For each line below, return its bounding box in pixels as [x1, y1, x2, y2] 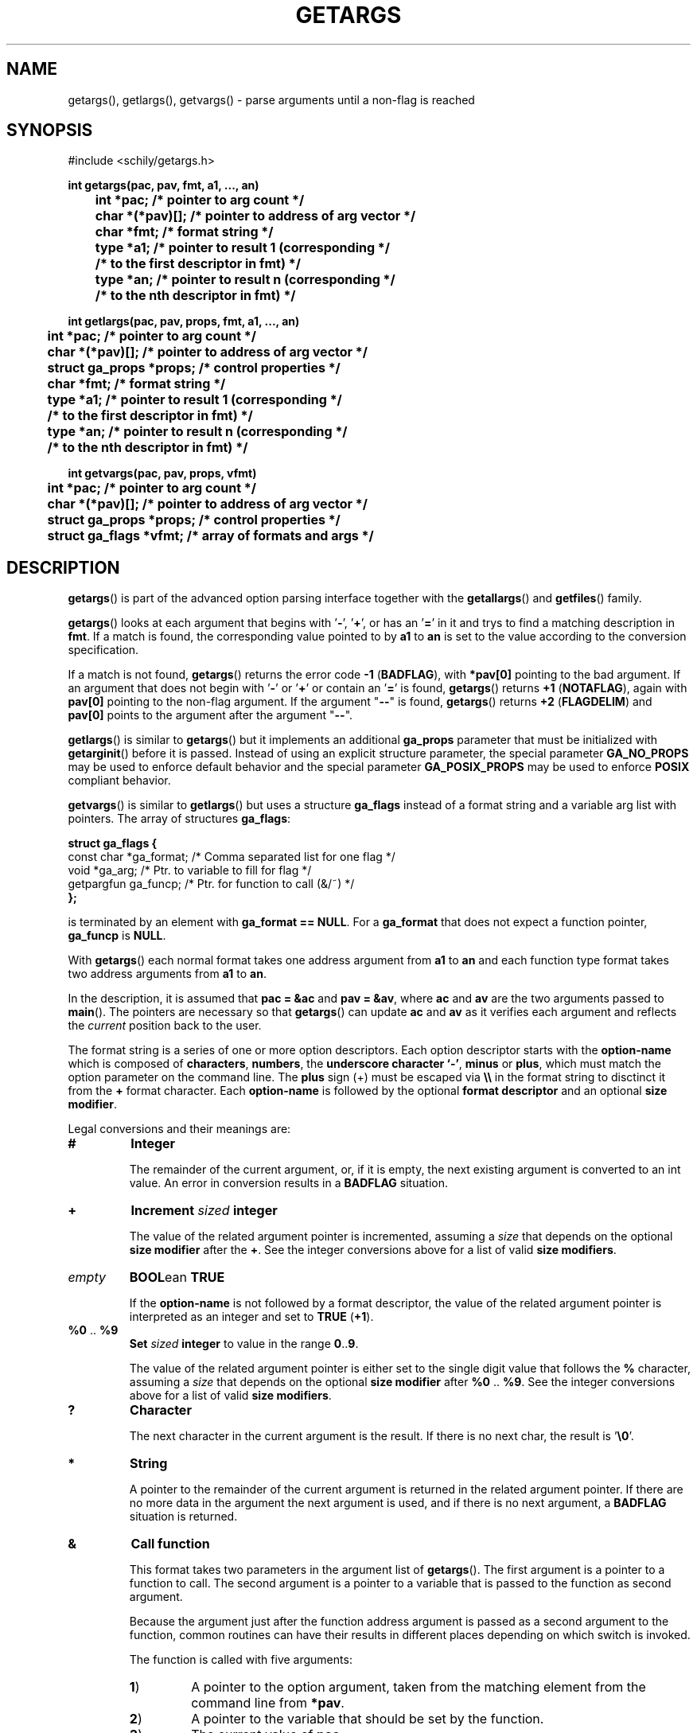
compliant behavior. [68, 773, 171, 788]
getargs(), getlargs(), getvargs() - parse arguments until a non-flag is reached [68, 92, 475, 107]
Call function [130, 1536, 210, 1552]
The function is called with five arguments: [129, 1653, 352, 1667]
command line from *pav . [191, 1695, 345, 1712]
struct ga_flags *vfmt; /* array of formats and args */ [47, 528, 374, 544]
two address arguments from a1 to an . [68, 967, 267, 981]
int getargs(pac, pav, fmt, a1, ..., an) [68, 178, 259, 193]
